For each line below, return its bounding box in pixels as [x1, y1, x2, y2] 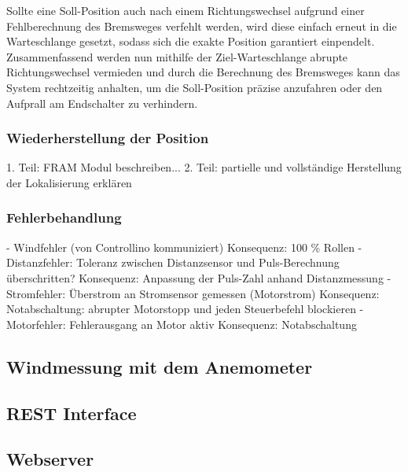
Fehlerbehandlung [6, 208, 122, 227]
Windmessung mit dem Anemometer [6, 354, 313, 378]
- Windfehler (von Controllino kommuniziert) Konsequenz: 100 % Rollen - [6, 238, 362, 255]
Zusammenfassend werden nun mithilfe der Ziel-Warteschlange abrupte [6, 48, 348, 65]
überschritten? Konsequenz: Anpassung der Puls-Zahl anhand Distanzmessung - [6, 269, 391, 286]
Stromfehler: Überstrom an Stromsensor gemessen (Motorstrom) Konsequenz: [6, 285, 380, 301]
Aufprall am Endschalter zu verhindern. [6, 94, 198, 111]
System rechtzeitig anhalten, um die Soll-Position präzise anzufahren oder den [6, 79, 383, 95]
